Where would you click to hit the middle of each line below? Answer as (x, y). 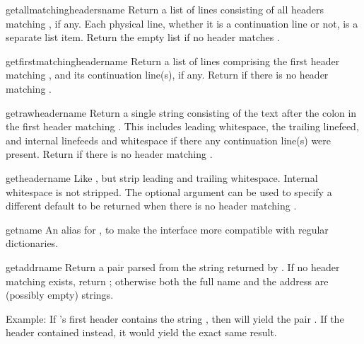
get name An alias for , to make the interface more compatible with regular (167, 229)
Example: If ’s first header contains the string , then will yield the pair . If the (175, 318)
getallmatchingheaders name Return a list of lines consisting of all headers (165, 9)
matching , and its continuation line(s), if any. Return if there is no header (167, 75)
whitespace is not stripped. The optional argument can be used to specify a (169, 191)
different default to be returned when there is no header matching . (151, 206)
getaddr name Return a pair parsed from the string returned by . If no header (173, 266)
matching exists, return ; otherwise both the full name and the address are (167, 281)
